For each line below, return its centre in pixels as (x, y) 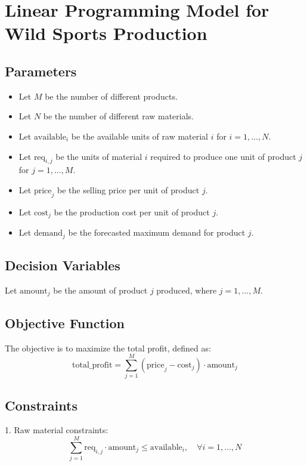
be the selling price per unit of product (128, 189)
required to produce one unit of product (223, 156)
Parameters (41, 71)
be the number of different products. (111, 96)
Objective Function (65, 323)
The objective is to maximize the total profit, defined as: (108, 348)
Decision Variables (63, 265)
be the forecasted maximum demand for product (157, 232)
